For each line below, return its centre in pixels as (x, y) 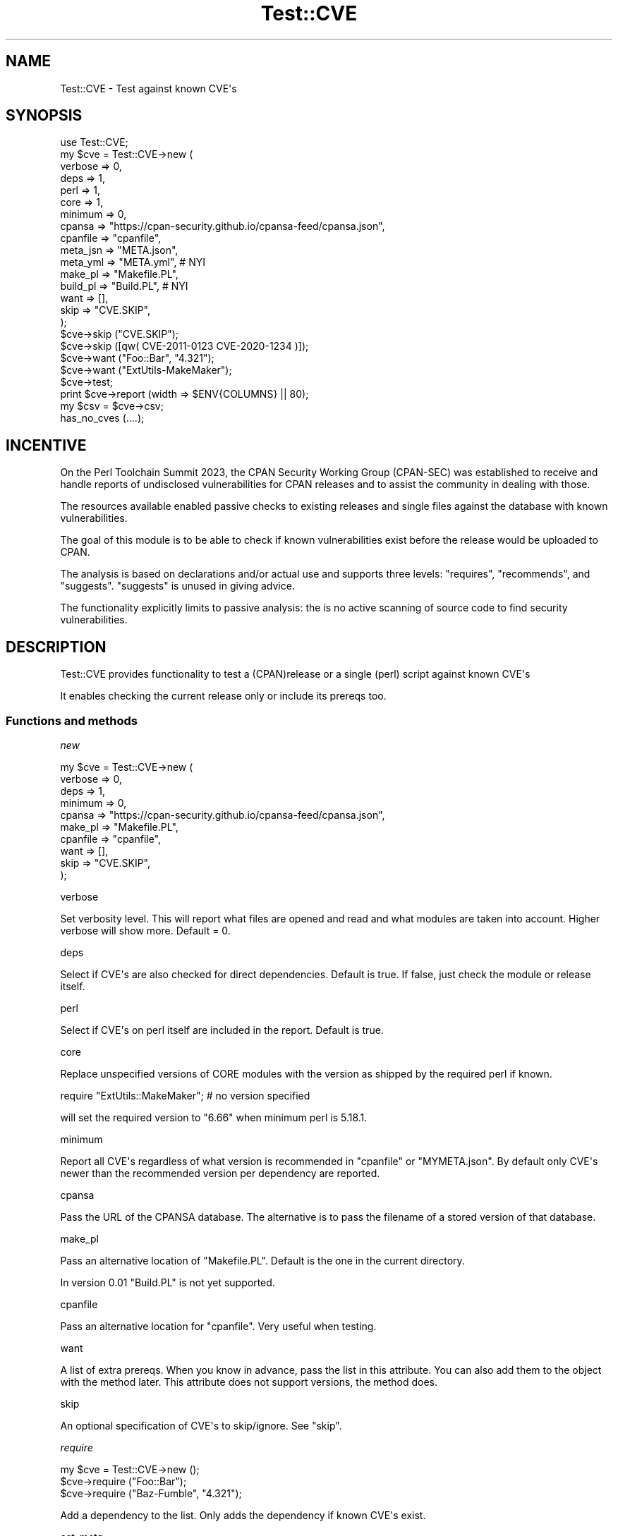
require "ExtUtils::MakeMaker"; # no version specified (185, 1095)
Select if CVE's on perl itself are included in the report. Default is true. (222, 1030)
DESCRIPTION (56, 647)
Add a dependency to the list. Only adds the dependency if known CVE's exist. (243, 1515)
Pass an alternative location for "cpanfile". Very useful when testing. (218, 1326)
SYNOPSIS (44, 116)
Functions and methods (72, 720)
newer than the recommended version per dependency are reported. (220, 1173)
